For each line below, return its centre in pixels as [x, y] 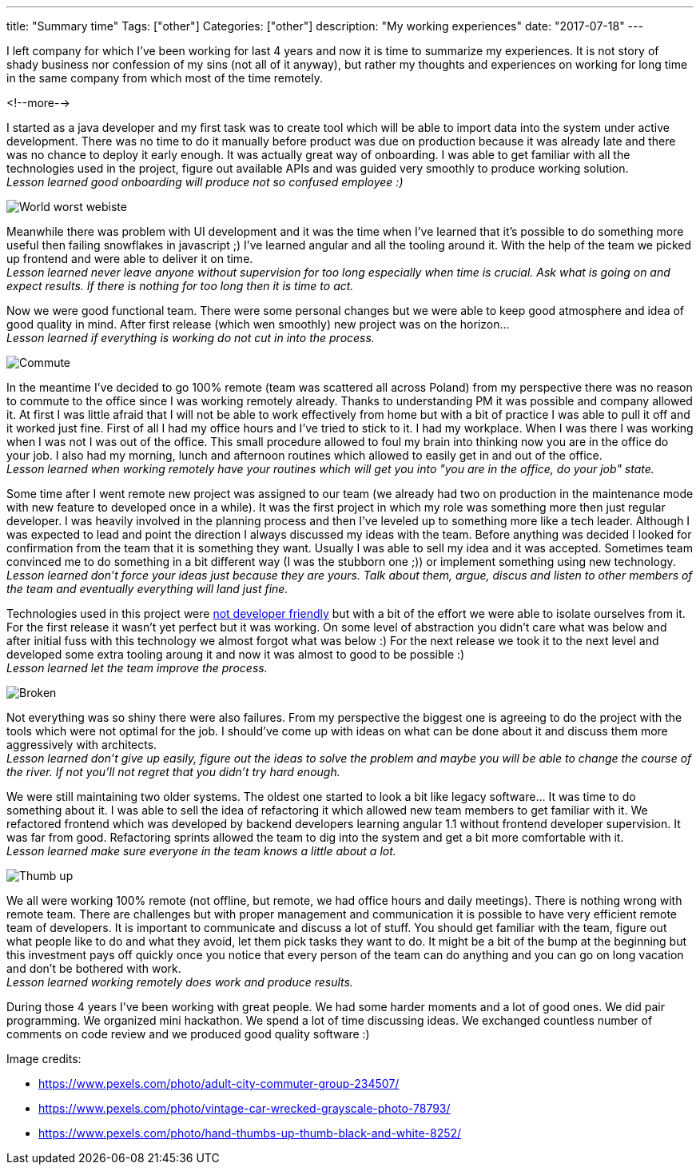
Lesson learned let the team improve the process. [137, 668]
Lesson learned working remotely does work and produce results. [180, 982]
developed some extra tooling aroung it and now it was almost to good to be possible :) [236, 654]
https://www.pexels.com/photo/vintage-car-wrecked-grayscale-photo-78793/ [245, 1108]
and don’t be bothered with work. [94, 968]
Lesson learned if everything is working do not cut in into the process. [191, 338]
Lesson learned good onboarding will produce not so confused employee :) [205, 182]
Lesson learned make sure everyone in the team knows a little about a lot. [201, 851]
